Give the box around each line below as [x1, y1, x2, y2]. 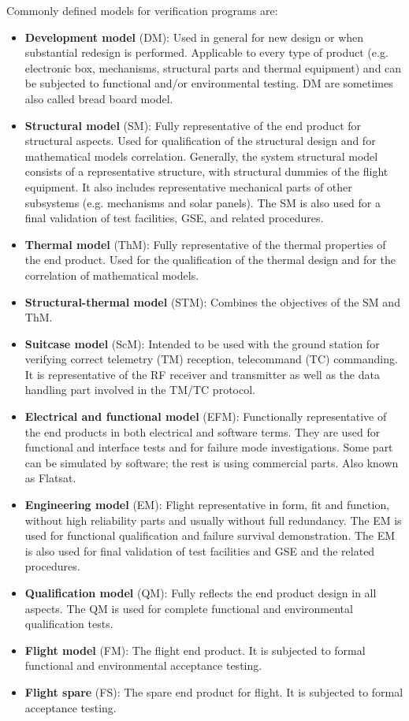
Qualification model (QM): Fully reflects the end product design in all [24, 585, 377, 600]
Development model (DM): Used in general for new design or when [24, 28, 364, 45]
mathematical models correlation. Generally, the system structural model [24, 147, 378, 164]
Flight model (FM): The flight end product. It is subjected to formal [24, 641, 366, 658]
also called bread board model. [24, 90, 173, 106]
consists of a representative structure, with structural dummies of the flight [24, 163, 389, 180]
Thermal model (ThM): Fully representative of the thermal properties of [24, 236, 386, 252]
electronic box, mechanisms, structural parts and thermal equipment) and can [24, 59, 402, 76]
